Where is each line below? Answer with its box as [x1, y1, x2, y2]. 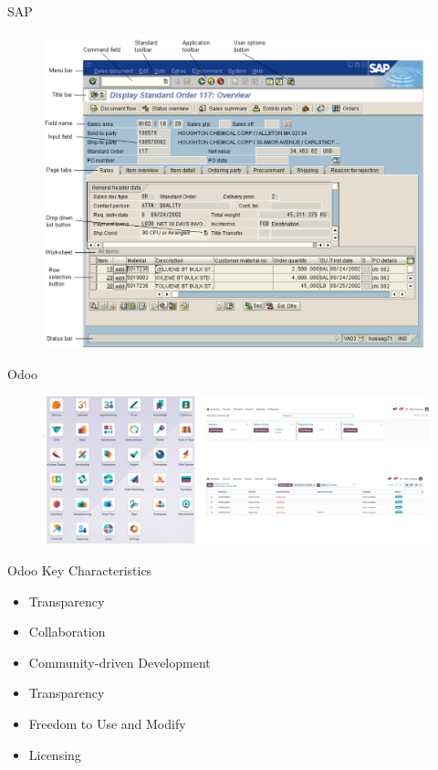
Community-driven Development [28, 652, 211, 671]
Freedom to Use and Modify [28, 713, 186, 733]
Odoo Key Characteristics [7, 561, 152, 579]
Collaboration [28, 622, 106, 641]
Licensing [28, 744, 81, 764]
